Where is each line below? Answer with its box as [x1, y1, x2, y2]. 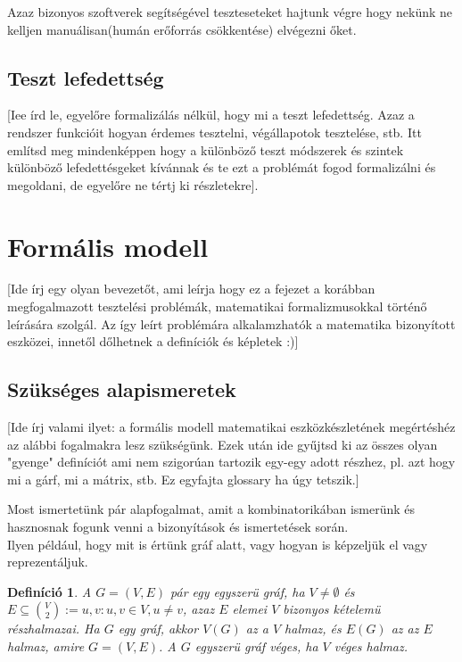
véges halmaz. [334, 637, 408, 655]
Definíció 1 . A [7, 582, 92, 600]
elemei [232, 600, 268, 618]
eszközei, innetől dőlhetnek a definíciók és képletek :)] [7, 332, 299, 351]
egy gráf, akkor [118, 619, 199, 638]
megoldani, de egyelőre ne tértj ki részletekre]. [7, 175, 259, 194]
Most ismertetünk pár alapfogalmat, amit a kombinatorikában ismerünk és [7, 500, 416, 518]
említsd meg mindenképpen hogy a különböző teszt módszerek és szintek [7, 140, 404, 159]
